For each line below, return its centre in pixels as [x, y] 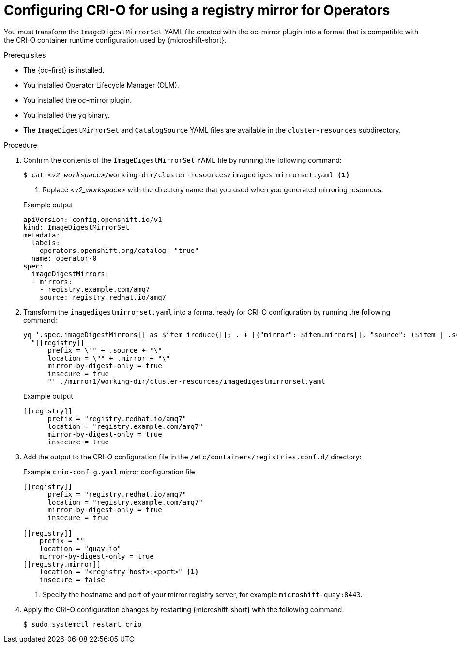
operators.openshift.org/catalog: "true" [119, 250]
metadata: [42, 235]
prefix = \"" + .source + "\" [105, 350]
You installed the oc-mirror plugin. [78, 100]
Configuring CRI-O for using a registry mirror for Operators [197, 10]
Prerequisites [25, 55]
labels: [46, 243]
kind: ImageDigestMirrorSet [76, 227]
